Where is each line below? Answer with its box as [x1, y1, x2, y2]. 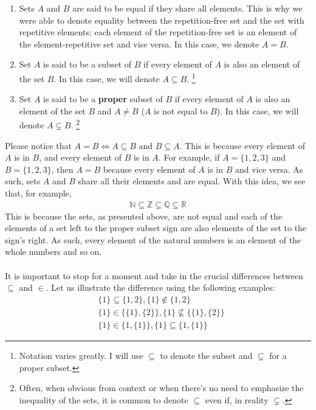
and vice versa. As [235, 162, 303, 175]
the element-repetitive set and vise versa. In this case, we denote [19, 37, 259, 50]
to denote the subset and [160, 349, 253, 361]
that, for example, [5, 187, 72, 200]
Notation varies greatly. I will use [19, 349, 143, 361]
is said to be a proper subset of [43, 92, 163, 105]
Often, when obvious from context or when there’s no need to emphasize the [19, 381, 304, 394]
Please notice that [5, 139, 72, 151]
